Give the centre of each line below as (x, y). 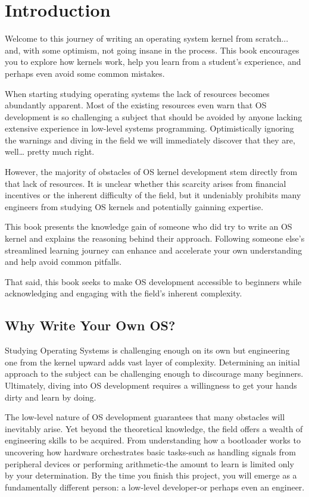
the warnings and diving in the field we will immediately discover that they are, (150, 140)
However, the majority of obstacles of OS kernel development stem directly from (151, 172)
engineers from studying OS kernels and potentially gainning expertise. (134, 206)
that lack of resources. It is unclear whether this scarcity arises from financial (146, 183)
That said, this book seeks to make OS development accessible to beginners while (153, 281)
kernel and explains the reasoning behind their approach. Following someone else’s (155, 238)
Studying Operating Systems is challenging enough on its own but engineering (147, 350)
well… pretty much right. (50, 151)
